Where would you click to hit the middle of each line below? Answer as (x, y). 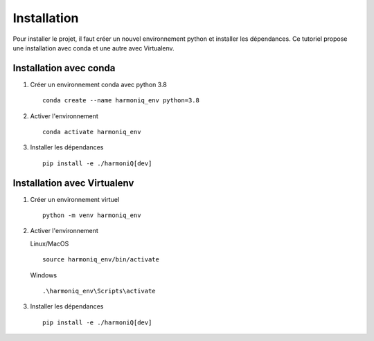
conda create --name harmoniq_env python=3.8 (121, 101)
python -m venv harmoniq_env (92, 215)
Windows (44, 275)
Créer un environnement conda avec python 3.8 (99, 84)
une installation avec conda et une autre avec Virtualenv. (93, 48)
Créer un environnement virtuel (75, 199)
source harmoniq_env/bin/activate (101, 260)
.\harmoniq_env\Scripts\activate (99, 291)
